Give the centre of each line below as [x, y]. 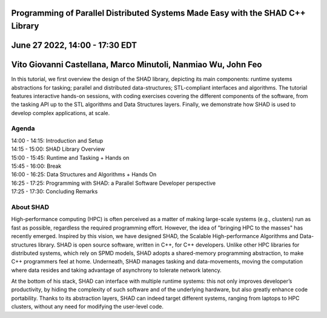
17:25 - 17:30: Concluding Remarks [54, 191]
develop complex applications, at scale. [61, 113]
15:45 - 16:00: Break [36, 166]
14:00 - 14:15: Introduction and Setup [57, 141]
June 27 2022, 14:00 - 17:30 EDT [74, 45]
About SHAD [30, 207]
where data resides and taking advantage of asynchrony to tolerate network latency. [117, 270]
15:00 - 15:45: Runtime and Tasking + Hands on [70, 157]
